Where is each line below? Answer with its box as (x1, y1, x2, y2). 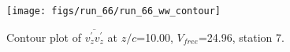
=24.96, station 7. (198, 28, 284, 45)
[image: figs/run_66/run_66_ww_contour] (6, 6, 221, 17)
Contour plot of (6, 28, 81, 45)
